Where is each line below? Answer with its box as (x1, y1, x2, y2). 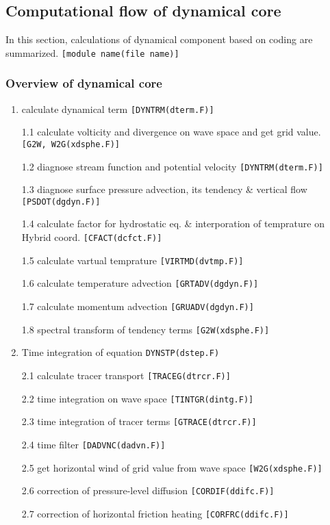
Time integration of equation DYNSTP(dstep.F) (21, 345, 220, 359)
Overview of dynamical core (5, 75, 162, 92)
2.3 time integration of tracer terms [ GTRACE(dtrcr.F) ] (21, 414, 257, 428)
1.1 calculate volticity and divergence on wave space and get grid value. (21, 125, 321, 139)
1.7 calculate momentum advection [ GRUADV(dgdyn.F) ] (21, 299, 254, 313)
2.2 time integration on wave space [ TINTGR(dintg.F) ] (21, 391, 254, 405)
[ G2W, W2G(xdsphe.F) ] (21, 139, 120, 149)
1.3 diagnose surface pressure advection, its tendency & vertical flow (21, 182, 307, 196)
